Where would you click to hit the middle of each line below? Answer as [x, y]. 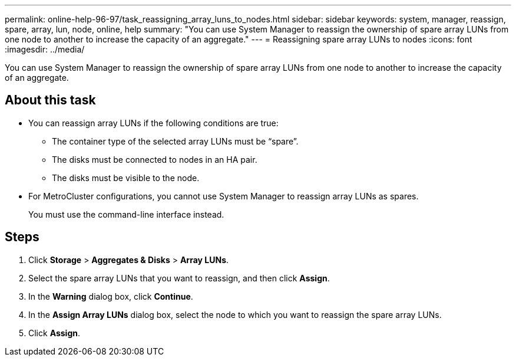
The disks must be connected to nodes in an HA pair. [155, 159]
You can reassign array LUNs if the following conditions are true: [153, 123]
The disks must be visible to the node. [126, 178]
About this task [50, 100]
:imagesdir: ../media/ [45, 49]
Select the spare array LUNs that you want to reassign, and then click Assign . [179, 278]
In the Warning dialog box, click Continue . [111, 296]
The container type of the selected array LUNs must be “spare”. [175, 141]
